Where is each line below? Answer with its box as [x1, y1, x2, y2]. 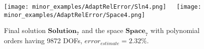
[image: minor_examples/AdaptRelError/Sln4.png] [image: [4, 3, 202, 10]
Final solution [4, 25, 46, 35]
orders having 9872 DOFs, [4, 35, 82, 46]
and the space [81, 25, 123, 35]
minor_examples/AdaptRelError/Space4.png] [4, 11, 145, 18]
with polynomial [150, 25, 200, 35]
